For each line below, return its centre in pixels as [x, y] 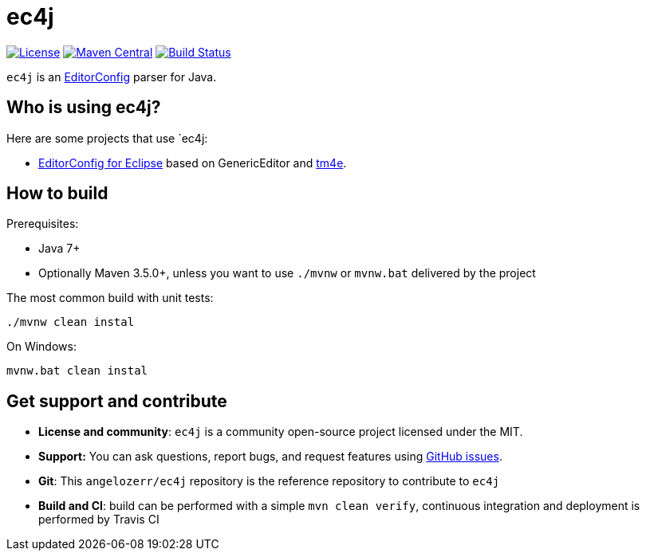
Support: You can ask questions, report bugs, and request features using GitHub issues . [270, 457]
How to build [57, 194]
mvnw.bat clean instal [77, 371]
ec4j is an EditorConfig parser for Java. [112, 76]
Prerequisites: [43, 224]
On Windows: [41, 347]
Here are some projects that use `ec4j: [107, 138]
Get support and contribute [117, 401]
